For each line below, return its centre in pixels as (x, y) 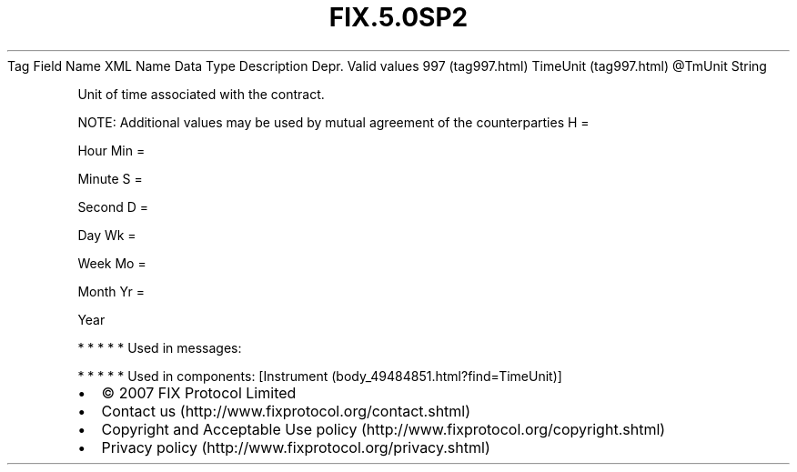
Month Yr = (111, 291)
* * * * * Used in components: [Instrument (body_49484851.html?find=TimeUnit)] (320, 376)
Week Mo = (112, 263)
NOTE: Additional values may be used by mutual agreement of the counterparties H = (333, 122)
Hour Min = (111, 150)
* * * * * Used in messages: (160, 347)
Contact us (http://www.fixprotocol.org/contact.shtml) (286, 411)
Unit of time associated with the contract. (201, 94)
